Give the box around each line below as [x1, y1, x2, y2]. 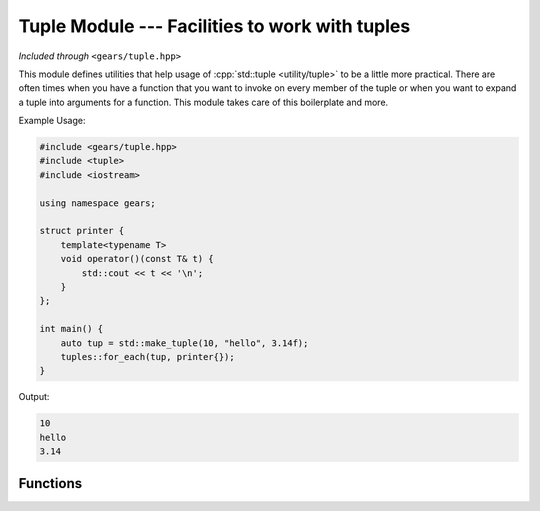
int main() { [39, 323, 104, 335]
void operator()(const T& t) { [60, 253, 214, 265]
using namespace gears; [39, 197, 157, 209]
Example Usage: [18, 115, 86, 127]
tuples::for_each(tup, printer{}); [60, 351, 235, 362]
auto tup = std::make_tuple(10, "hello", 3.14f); [60, 337, 309, 349]
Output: [18, 391, 50, 403]
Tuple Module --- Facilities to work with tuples [18, 15, 411, 37]
